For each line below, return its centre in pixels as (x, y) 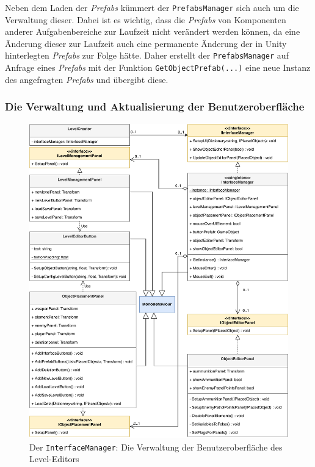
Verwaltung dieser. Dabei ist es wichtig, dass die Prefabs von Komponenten (146, 19)
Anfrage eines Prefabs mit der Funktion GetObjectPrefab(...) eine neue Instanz (158, 67)
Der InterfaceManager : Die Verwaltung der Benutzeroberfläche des (156, 447)
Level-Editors (54, 459)
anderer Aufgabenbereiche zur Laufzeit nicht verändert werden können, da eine (153, 31)
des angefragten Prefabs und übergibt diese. (87, 79)
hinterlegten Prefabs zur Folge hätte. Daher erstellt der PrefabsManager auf (147, 55)
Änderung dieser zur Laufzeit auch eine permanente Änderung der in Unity (146, 43)
